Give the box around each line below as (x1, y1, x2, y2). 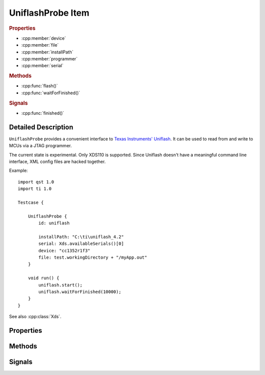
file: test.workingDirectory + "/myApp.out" (38, 255, 147, 260)
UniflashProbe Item (9, 7, 90, 18)
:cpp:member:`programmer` (21, 55, 78, 61)
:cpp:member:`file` (21, 42, 59, 48)
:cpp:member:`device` (21, 35, 66, 41)
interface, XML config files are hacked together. (9, 159, 106, 164)
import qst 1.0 (18, 179, 54, 185)
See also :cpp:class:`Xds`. (9, 314, 61, 320)
